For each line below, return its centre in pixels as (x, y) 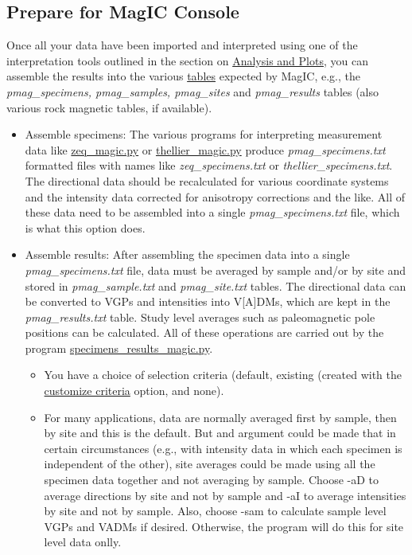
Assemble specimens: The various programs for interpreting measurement (204, 134)
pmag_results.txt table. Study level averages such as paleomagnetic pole (200, 317)
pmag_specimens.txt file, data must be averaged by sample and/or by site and (215, 270)
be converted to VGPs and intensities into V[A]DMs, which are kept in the (208, 301)
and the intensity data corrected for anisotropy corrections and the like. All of (215, 196)
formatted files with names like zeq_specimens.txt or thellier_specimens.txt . (209, 165)
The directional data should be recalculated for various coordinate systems (207, 180)
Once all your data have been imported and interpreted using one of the (182, 45)
